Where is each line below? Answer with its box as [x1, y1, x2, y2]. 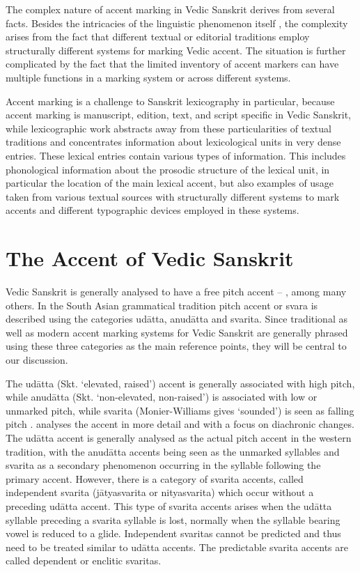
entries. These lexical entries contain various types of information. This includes [6, 148, 346, 162]
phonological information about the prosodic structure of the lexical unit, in [6, 162, 330, 176]
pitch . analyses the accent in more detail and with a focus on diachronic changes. [6, 417, 354, 431]
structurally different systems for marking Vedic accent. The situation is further [6, 42, 346, 57]
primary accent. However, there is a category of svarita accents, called [6, 471, 304, 486]
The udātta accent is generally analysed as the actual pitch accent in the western [6, 430, 352, 445]
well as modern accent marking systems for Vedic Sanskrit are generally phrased [6, 325, 348, 339]
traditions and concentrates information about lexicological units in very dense [6, 134, 341, 149]
